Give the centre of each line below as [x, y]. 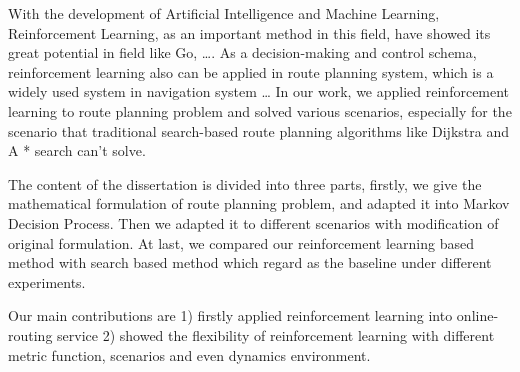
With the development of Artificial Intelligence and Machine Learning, [224, 13]
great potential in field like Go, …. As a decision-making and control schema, [242, 52]
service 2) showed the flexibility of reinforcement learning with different [276, 334]
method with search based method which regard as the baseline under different [250, 262]
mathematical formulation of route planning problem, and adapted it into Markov [259, 203]
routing [30, 334]
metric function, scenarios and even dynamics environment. [189, 354]
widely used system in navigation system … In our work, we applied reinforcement [259, 91]
